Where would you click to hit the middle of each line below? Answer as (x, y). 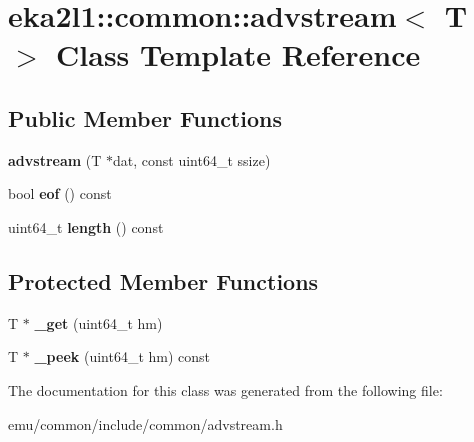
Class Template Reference (238, 54)
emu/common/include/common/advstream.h (145, 423)
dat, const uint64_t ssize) (192, 159)
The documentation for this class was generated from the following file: (225, 389)
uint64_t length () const (86, 226)
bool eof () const (60, 193)
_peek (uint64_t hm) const (122, 356)
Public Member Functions (145, 117)
